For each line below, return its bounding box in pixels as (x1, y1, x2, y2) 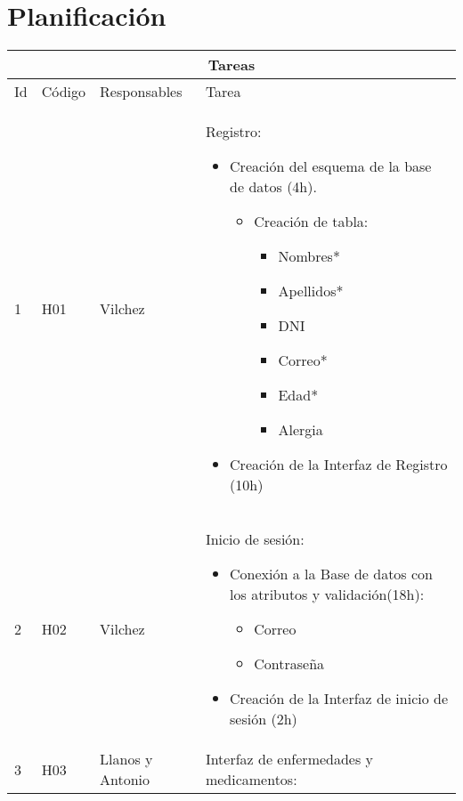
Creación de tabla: (254, 211, 369, 232)
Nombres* (278, 246, 340, 267)
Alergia (278, 419, 323, 441)
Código (41, 81, 86, 102)
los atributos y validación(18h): (230, 584, 425, 605)
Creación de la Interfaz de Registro (230, 454, 448, 475)
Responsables (100, 81, 183, 102)
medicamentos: (205, 769, 297, 790)
